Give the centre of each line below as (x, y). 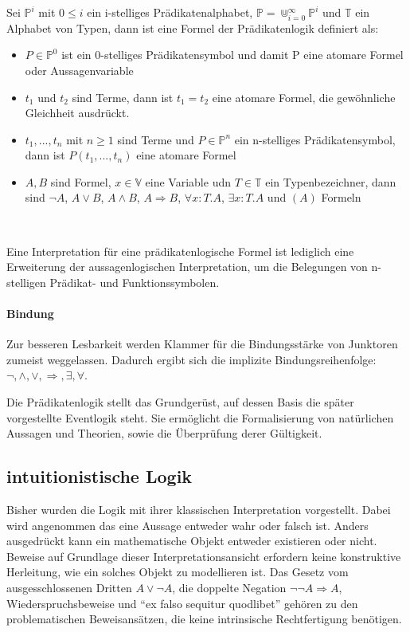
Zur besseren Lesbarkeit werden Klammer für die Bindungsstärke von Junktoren (202, 344)
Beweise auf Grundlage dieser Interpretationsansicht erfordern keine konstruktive (204, 556)
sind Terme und (156, 139)
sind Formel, (81, 181)
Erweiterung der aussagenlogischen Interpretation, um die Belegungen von (187, 267)
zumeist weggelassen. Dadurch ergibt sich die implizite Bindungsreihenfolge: (191, 359)
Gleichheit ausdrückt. (77, 113)
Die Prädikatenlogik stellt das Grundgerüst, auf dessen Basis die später (180, 402)
